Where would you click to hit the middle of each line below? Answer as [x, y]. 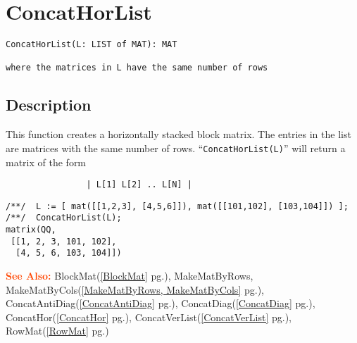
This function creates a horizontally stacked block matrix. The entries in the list [178, 134]
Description [49, 105]
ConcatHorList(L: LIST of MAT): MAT [92, 45]
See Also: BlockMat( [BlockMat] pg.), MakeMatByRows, [130, 276]
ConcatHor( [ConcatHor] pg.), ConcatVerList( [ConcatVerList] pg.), [149, 317]
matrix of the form [46, 162]
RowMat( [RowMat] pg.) [57, 331]
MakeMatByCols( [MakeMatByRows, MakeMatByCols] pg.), [135, 289]
